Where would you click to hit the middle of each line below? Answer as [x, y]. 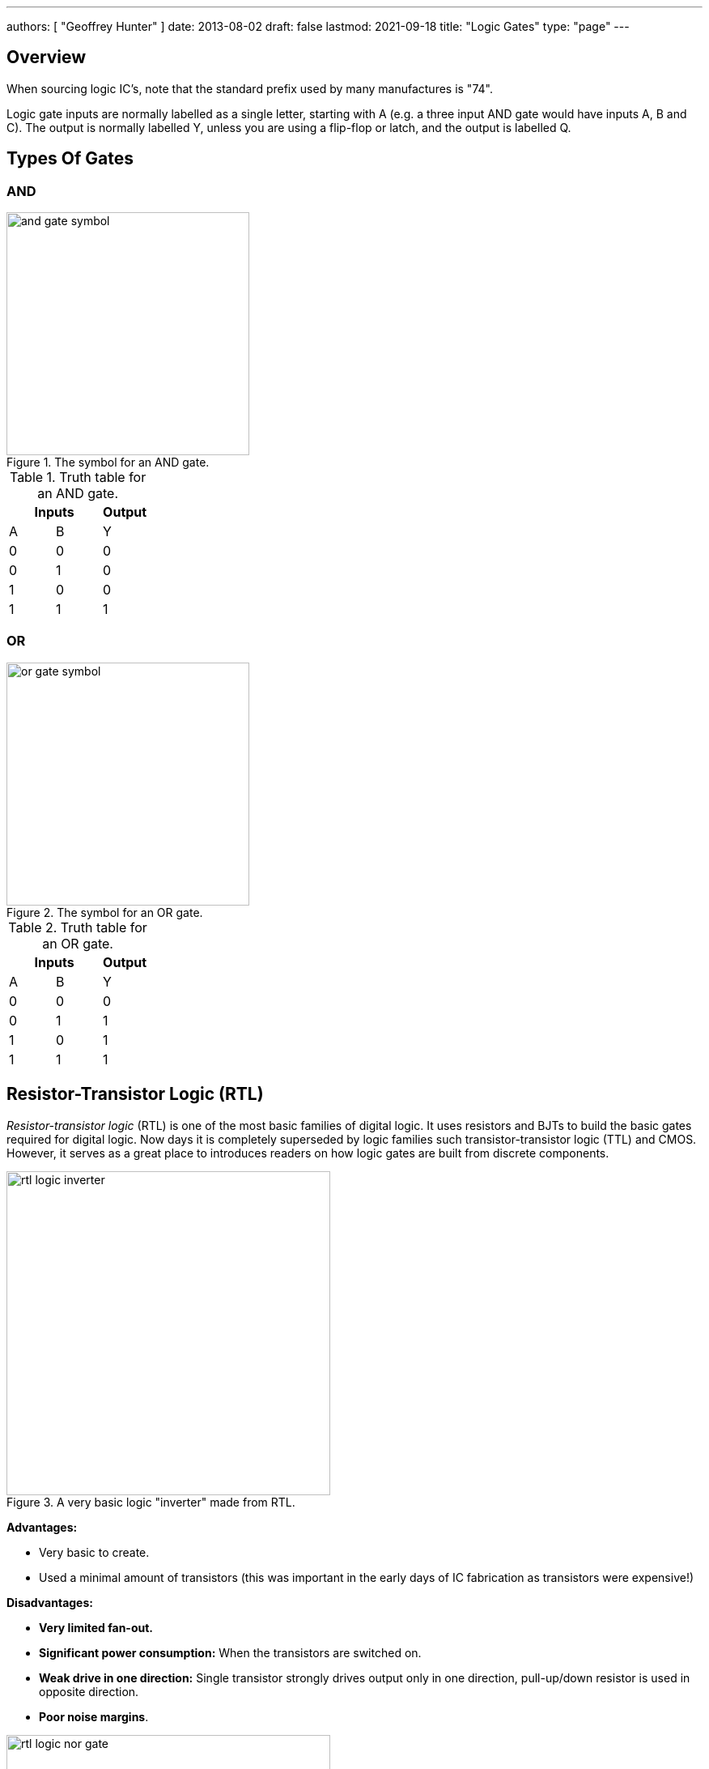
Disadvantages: [50, 1602]
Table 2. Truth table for [78, 927]
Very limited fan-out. [96, 1627]
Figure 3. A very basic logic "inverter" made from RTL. [151, 1502]
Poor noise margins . [94, 1716]
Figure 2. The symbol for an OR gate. [105, 912]
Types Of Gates [70, 159]
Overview [47, 58]
